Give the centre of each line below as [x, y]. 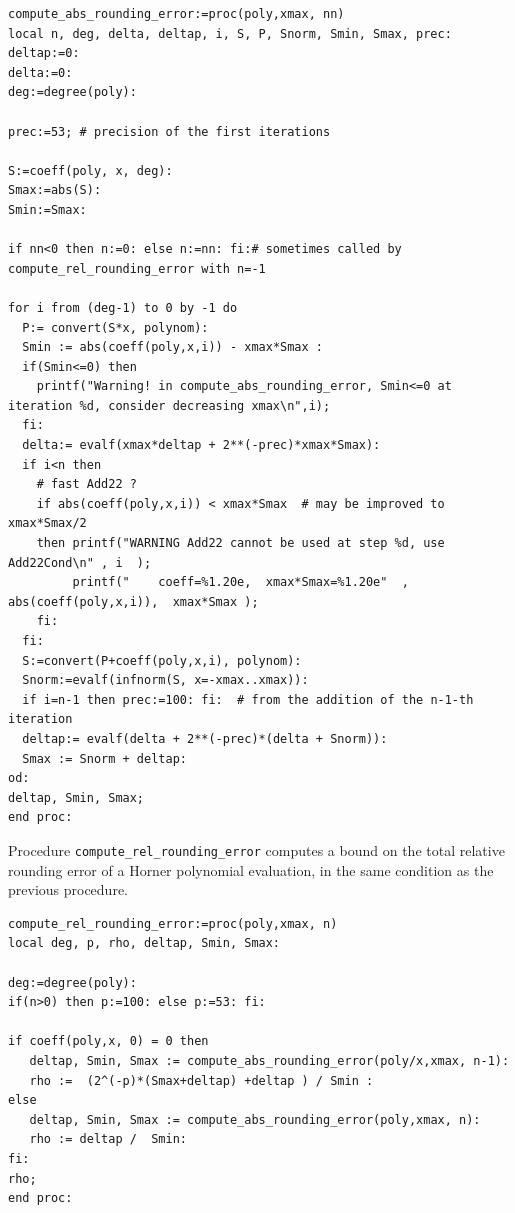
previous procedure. [68, 889]
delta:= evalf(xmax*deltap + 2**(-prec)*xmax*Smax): [201, 445]
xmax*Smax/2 [47, 523]
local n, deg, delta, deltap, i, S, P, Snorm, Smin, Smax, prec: [230, 33]
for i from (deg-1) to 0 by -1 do [123, 307]
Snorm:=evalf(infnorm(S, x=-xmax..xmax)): [165, 680]
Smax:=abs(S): [55, 190]
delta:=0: [40, 72]
